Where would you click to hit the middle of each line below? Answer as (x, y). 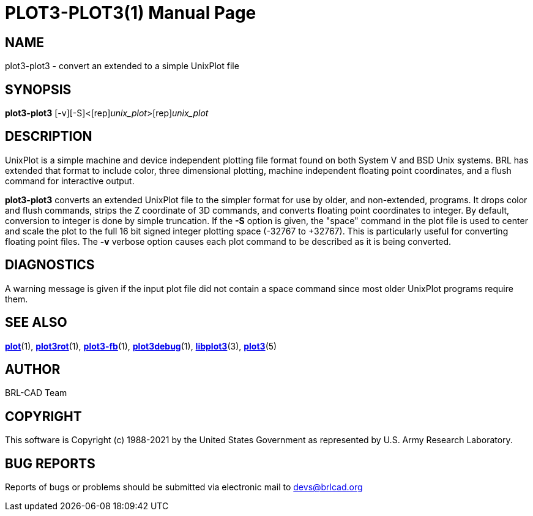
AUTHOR (33, 369)
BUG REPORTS (50, 463)
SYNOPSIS (38, 89)
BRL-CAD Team (36, 393)
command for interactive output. (70, 181)
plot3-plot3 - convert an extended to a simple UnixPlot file (122, 66)
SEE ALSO (36, 323)
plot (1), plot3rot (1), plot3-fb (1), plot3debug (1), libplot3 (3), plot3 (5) (141, 346)
